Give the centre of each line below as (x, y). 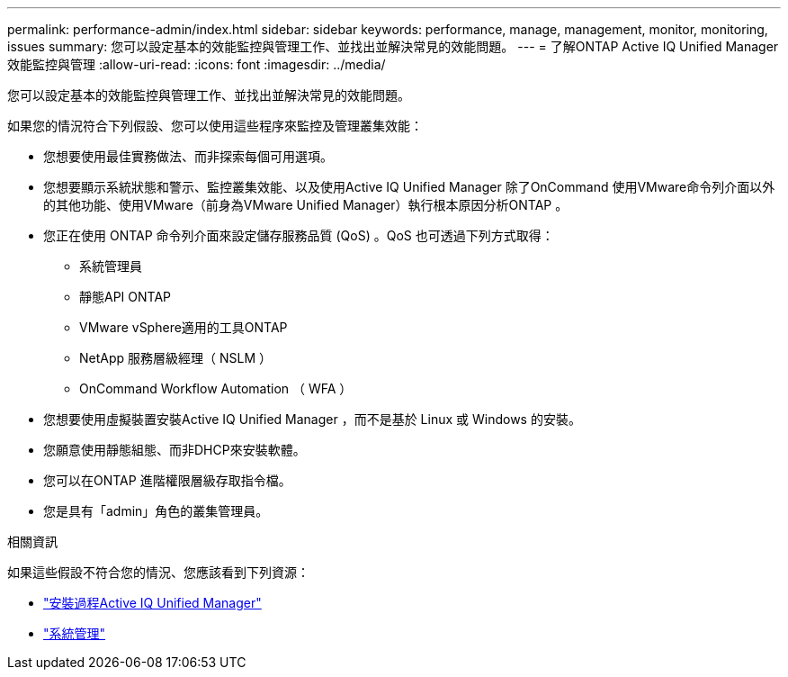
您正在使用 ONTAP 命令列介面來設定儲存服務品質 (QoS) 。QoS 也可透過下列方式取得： (299, 235)
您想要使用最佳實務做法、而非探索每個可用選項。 (188, 156)
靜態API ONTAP (125, 297)
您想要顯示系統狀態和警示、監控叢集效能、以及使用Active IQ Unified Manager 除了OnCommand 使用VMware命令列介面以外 (409, 187)
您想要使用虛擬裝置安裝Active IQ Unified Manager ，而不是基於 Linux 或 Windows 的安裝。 (312, 419)
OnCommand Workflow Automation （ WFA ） (216, 388)
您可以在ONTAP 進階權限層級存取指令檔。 (167, 480)
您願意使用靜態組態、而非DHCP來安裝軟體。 (175, 450)
